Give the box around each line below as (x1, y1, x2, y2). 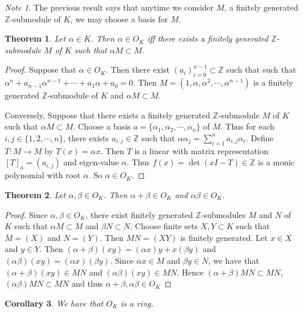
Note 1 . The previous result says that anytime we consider (5, 1, 214, 13)
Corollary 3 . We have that (5, 297, 104, 309)
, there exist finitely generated (85, 208, 193, 220)
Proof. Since (5, 208, 48, 220)
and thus (71, 277, 103, 290)
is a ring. (120, 297, 154, 309)
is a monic (258, 156, 295, 168)
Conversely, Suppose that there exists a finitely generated (5, 108, 211, 121)
